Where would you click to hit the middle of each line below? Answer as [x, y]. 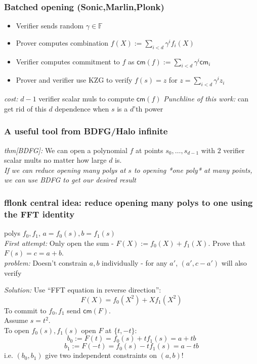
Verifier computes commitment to [68, 61]
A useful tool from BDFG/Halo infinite [86, 131]
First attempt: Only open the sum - [59, 243]
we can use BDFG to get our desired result [70, 180]
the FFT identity [39, 214]
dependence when [82, 108]
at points [149, 150]
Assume [16, 320]
